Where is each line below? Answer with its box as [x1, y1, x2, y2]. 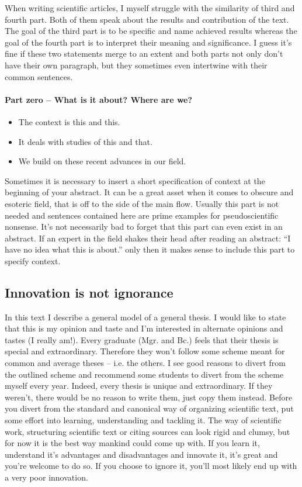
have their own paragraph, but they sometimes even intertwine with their [5, 58, 268, 71]
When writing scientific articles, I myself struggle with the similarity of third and [5, 2, 295, 13]
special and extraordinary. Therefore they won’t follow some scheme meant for [5, 345, 285, 357]
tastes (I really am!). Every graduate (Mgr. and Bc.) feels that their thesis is [5, 333, 279, 346]
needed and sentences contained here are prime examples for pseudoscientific [5, 209, 279, 221]
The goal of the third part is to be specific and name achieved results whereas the [5, 25, 297, 37]
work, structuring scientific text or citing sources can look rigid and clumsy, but [5, 425, 290, 437]
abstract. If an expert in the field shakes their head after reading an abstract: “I [5, 232, 291, 244]
